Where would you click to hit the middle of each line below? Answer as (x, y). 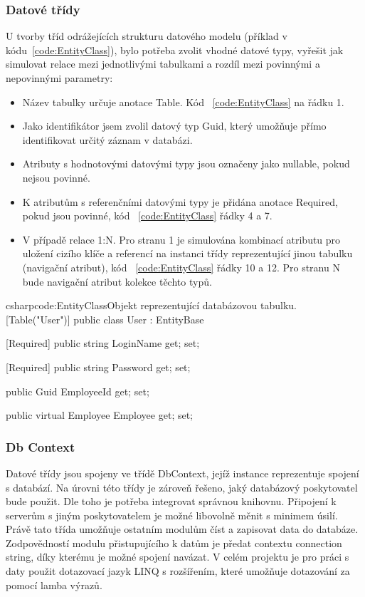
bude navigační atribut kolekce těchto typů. (117, 281)
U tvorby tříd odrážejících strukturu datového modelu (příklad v (147, 36)
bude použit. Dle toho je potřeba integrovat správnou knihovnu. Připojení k (171, 501)
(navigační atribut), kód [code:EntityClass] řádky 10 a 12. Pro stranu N (181, 267)
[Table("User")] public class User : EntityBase (105, 319)
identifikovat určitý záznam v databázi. (107, 139)
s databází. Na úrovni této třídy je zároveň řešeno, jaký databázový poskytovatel (182, 487)
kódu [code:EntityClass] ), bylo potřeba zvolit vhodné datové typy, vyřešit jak (175, 50)
